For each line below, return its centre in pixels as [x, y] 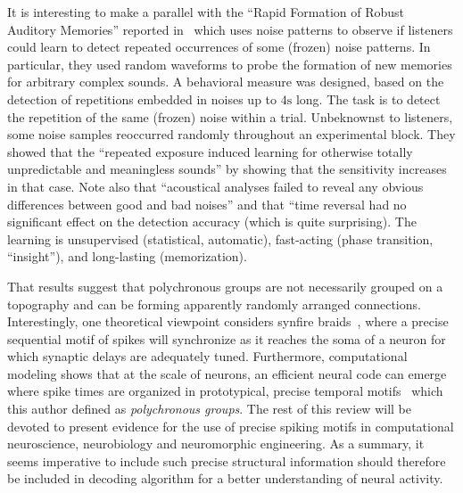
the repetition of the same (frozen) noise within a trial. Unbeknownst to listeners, [230, 116]
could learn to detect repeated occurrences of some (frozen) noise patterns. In [219, 47]
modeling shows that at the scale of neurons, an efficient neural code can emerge [227, 373]
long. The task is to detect [368, 99]
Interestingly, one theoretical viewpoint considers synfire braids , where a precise [228, 321]
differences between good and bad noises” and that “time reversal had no [207, 204]
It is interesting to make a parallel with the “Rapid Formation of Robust [206, 12]
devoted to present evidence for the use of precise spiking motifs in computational [231, 426]
